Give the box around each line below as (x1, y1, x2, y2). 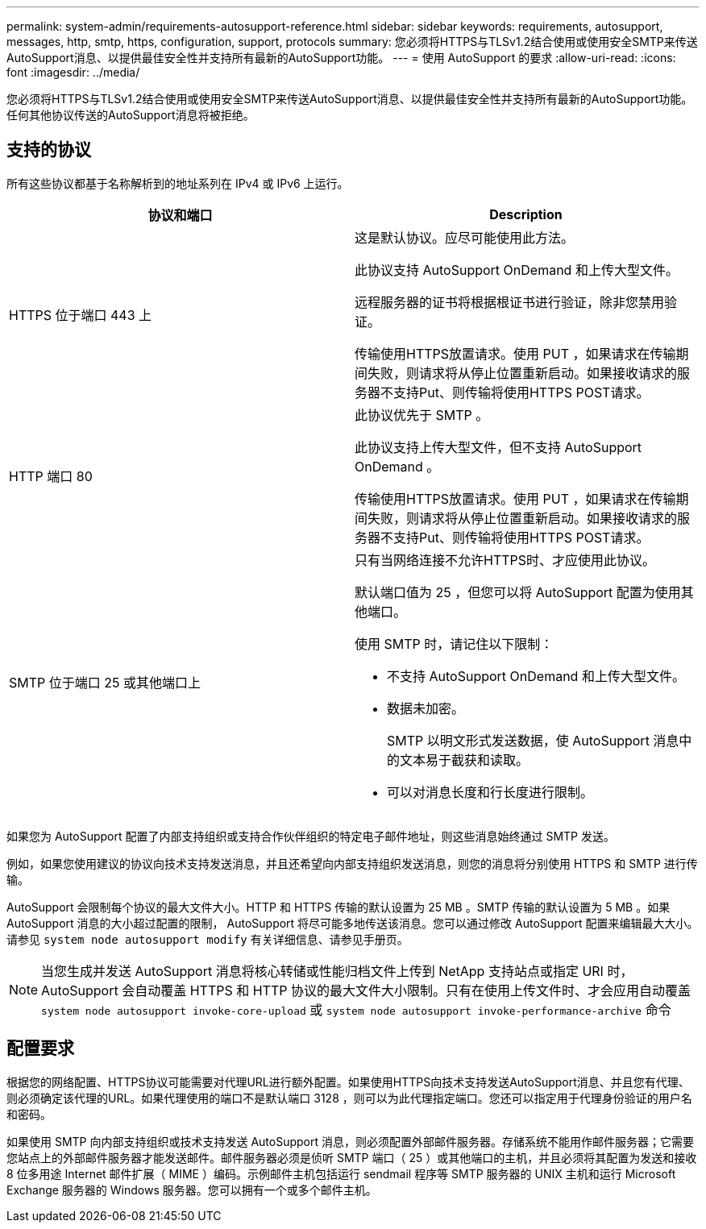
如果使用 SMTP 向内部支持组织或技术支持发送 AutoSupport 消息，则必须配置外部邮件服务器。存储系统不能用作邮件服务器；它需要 (6, 1134, 694, 1148)
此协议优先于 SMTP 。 (355, 406, 489, 423)
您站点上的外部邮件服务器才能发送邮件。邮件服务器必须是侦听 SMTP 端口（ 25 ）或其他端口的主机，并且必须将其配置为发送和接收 (6, 1150, 697, 1165)
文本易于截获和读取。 (400, 751, 529, 768)
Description (489, 206, 563, 222)
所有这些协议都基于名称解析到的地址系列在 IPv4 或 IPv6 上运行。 (6, 176, 349, 190)
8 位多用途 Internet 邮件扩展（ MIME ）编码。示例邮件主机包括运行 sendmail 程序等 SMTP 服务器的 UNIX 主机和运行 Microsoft (6, 1166, 676, 1181)
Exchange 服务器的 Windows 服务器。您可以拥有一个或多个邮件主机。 (6, 1182, 377, 1197)
